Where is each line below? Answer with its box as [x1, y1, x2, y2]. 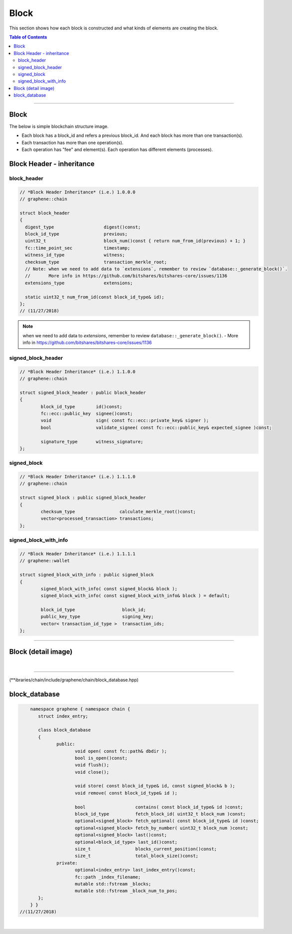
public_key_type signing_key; [40, 614, 154, 620]
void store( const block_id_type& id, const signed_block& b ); [75, 783, 235, 789]
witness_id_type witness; [25, 252, 125, 258]
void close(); [75, 769, 110, 775]
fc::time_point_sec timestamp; [25, 245, 131, 251]
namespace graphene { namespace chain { [30, 706, 131, 712]
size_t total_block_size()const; [75, 853, 199, 859]
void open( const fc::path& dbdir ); [75, 748, 167, 754]
